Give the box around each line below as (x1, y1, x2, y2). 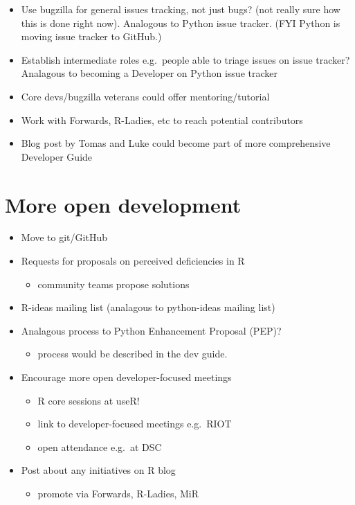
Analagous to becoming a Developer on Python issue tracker (21, 66, 277, 80)
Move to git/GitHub (21, 230, 107, 245)
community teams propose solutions (37, 276, 190, 291)
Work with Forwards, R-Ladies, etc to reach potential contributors (21, 112, 303, 127)
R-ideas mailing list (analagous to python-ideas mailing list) (21, 300, 275, 314)
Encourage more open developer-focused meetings (21, 370, 232, 384)
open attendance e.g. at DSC (37, 439, 162, 454)
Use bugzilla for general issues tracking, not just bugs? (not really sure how (21, 2, 340, 16)
